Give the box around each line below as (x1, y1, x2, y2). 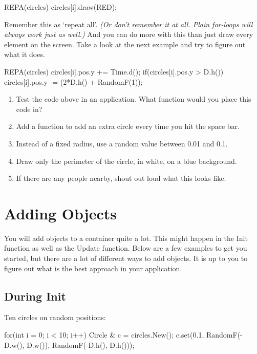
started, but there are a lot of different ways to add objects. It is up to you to (4, 253, 248, 264)
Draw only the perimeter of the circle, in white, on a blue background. (16, 155, 237, 166)
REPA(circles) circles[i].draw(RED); (4, 2, 117, 12)
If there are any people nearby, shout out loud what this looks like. (16, 173, 226, 183)
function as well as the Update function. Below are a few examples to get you (4, 243, 247, 253)
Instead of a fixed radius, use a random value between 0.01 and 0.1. (16, 138, 228, 148)
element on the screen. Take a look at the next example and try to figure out (4, 39, 246, 49)
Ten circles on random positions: (4, 312, 106, 323)
